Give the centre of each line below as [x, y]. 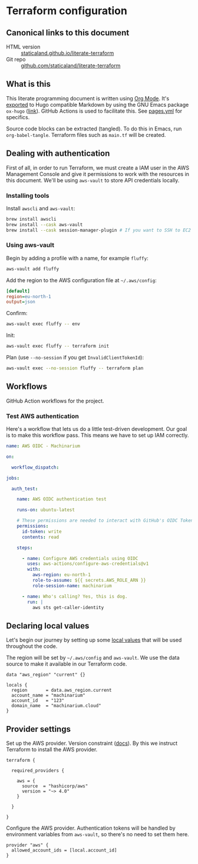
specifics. [18, 117]
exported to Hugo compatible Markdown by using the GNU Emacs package [98, 104]
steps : [25, 548]
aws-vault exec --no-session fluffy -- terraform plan [75, 368]
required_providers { [38, 771]
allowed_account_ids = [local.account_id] [64, 850]
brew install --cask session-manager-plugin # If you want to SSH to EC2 [99, 230]
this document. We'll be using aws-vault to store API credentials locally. [93, 180]
